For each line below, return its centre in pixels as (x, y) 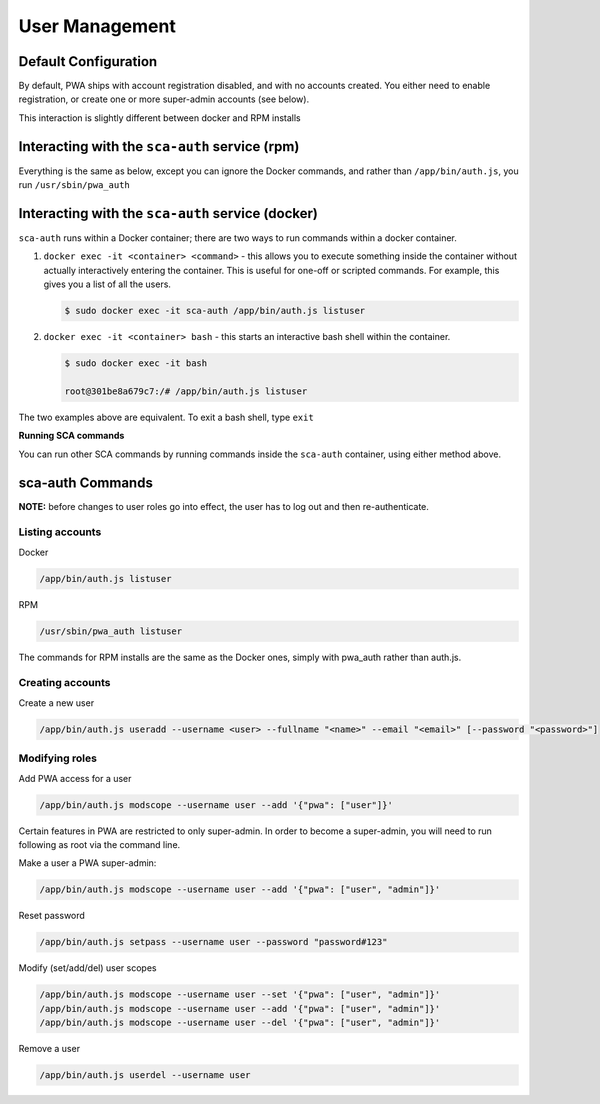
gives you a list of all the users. (107, 284)
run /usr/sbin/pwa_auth (74, 185)
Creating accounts (64, 683)
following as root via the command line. (99, 844)
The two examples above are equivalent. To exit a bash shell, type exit (166, 417)
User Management (97, 26)
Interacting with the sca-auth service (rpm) (159, 146)
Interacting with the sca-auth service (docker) (168, 213)
